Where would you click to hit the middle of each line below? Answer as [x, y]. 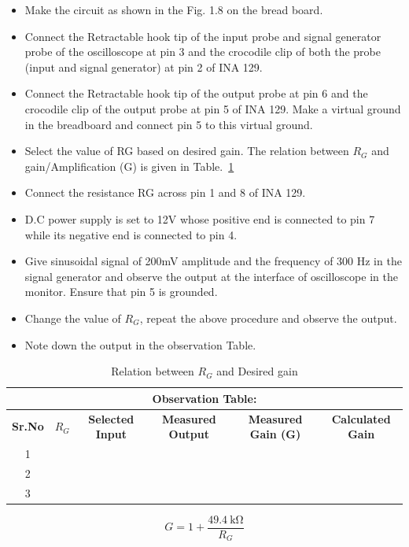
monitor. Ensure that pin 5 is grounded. [121, 292]
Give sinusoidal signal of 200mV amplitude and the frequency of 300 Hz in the [213, 261]
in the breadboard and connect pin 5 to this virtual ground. [169, 124]
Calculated [361, 418]
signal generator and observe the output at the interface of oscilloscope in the [211, 276]
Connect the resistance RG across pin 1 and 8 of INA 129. [165, 192]
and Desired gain [257, 371]
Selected [111, 418]
